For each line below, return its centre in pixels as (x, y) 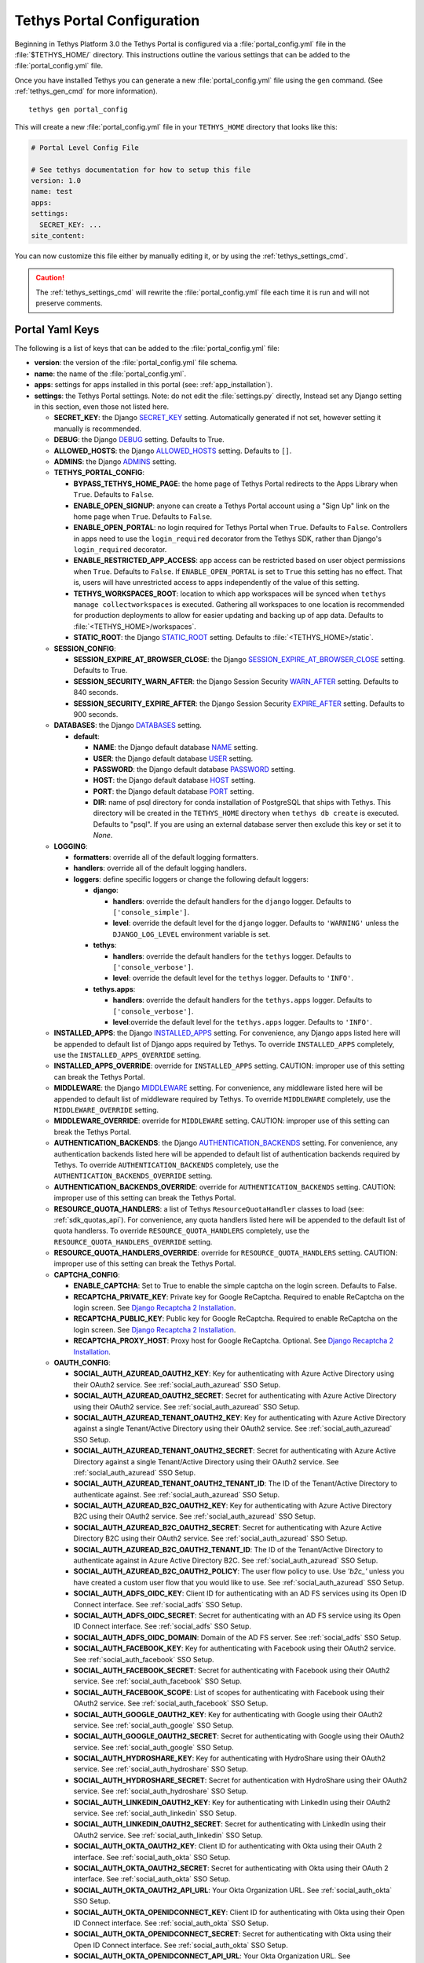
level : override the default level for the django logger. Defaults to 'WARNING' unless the (256, 923)
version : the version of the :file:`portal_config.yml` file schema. (136, 363)
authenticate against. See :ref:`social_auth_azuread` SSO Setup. (177, 1494)
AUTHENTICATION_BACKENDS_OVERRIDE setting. (133, 1176)
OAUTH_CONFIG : (82, 1363)
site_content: (58, 236)
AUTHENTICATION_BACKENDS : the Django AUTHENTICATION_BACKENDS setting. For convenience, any (226, 1143)
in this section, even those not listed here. (102, 407)
